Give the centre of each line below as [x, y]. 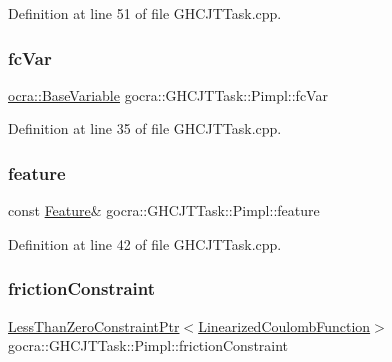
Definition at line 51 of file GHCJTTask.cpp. [145, 13]
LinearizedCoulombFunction [284, 325]
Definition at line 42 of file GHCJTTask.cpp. [145, 243]
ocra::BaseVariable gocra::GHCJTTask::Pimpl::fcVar [168, 94]
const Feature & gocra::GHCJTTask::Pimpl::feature [164, 210]
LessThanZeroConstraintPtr [94, 325]
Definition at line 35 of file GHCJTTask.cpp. [145, 128]
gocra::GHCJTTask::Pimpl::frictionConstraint [148, 345]
